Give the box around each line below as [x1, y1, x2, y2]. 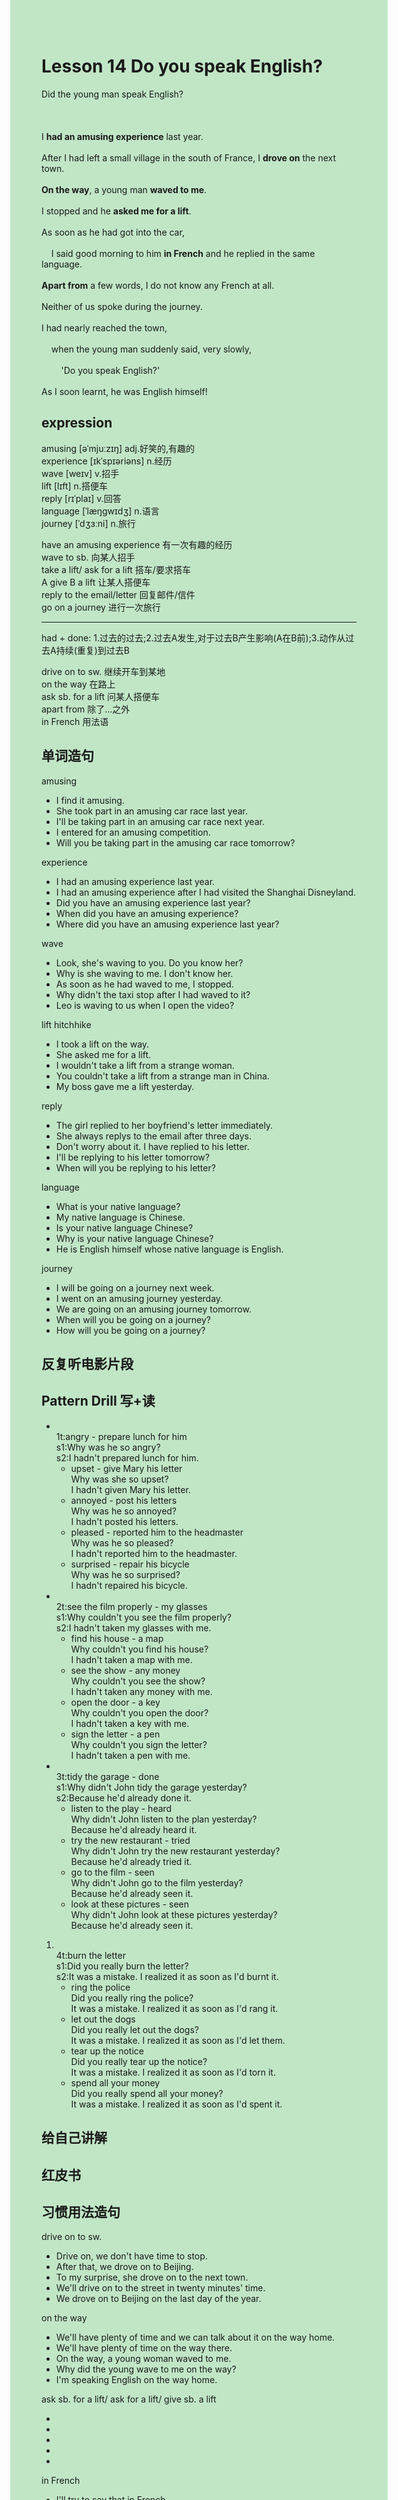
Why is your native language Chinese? [55, 1232, 214, 1244]
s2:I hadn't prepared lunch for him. [55, 1451, 199, 1464]
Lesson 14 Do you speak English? [41, 55, 323, 78]
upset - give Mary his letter [70, 1462, 183, 1474]
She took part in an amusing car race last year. [55, 805, 249, 817]
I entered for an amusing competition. [55, 826, 211, 838]
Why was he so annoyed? [70, 1505, 178, 1517]
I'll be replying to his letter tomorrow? [55, 1151, 210, 1163]
